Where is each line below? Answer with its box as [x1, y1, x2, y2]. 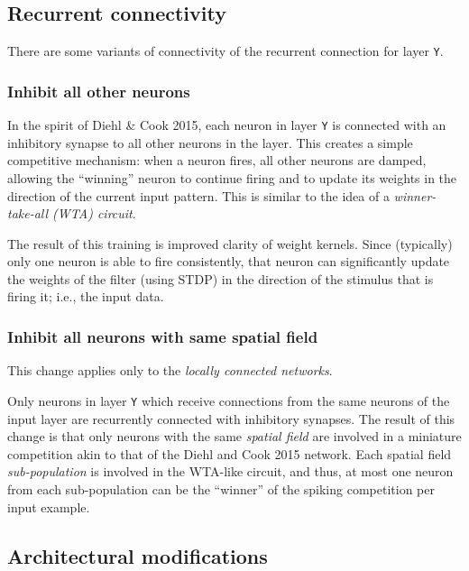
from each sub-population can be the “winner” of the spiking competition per [7, 479, 435, 498]
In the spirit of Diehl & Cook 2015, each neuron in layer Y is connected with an [7, 115, 446, 134]
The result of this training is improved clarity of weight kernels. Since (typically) [7, 234, 453, 253]
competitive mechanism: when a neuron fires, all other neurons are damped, [7, 151, 427, 170]
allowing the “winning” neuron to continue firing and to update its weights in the [7, 168, 457, 187]
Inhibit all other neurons [7, 79, 190, 102]
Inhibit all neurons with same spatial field [7, 326, 318, 347]
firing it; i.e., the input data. [7, 287, 164, 306]
